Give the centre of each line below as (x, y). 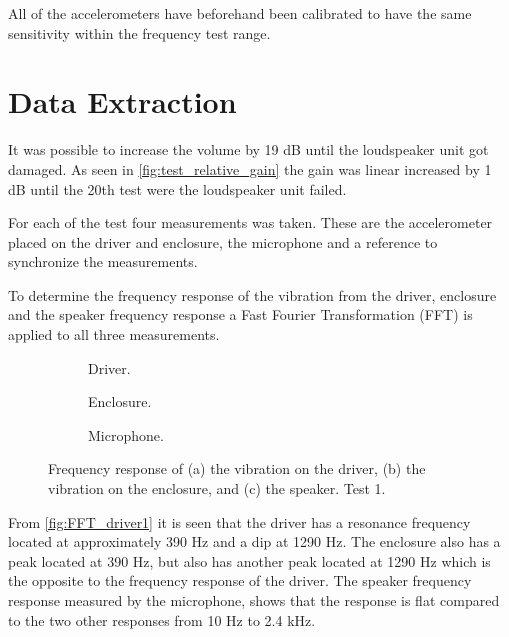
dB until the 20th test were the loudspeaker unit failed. (177, 188)
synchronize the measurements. (103, 261)
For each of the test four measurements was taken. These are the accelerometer (250, 222)
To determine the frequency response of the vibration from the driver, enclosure (252, 294)
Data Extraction (122, 101)
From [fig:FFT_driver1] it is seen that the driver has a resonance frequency (239, 521)
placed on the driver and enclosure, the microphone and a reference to (223, 241)
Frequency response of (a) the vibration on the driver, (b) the (237, 468)
